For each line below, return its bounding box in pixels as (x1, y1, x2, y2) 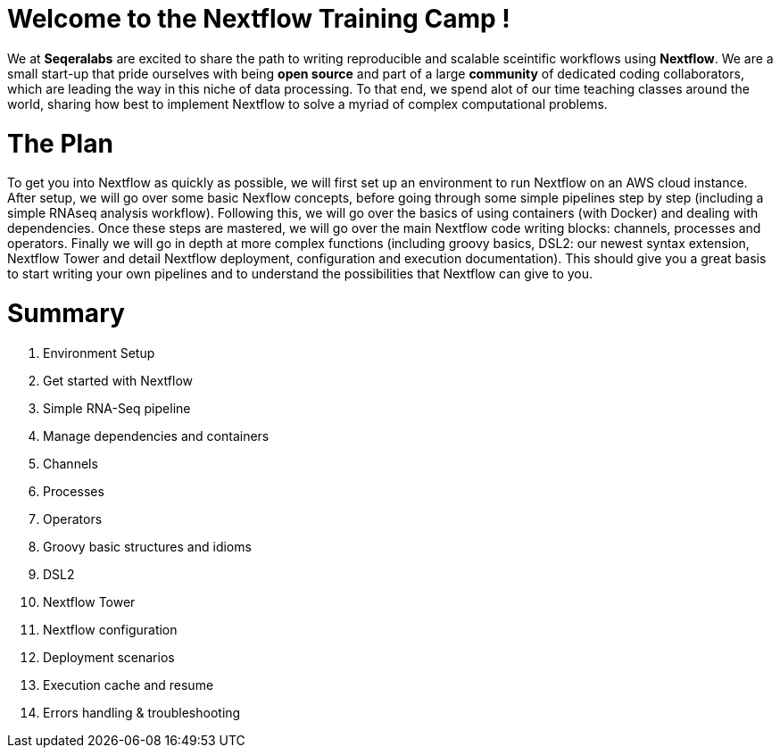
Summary (7, 298, 125, 328)
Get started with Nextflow (43, 372, 193, 388)
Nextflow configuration (43, 621, 178, 637)
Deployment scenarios (43, 649, 175, 665)
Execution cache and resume (43, 676, 214, 693)
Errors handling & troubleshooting (43, 704, 241, 720)
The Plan (7, 128, 113, 159)
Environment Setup (43, 344, 155, 361)
